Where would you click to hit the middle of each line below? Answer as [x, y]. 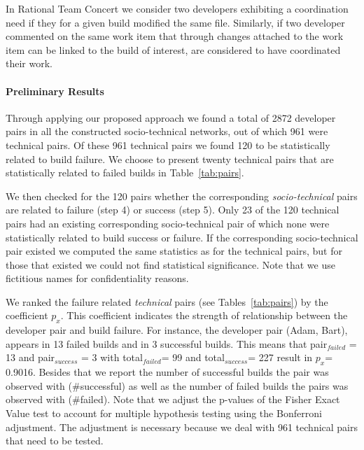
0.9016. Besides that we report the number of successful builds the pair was [167, 372]
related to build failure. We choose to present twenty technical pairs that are [170, 159]
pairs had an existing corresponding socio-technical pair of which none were [168, 223]
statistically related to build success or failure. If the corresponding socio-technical [182, 237]
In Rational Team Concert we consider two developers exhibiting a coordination [177, 8]
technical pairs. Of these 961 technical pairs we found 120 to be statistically [168, 145]
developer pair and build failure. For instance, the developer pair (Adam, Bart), [177, 330]
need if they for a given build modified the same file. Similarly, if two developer [175, 22]
